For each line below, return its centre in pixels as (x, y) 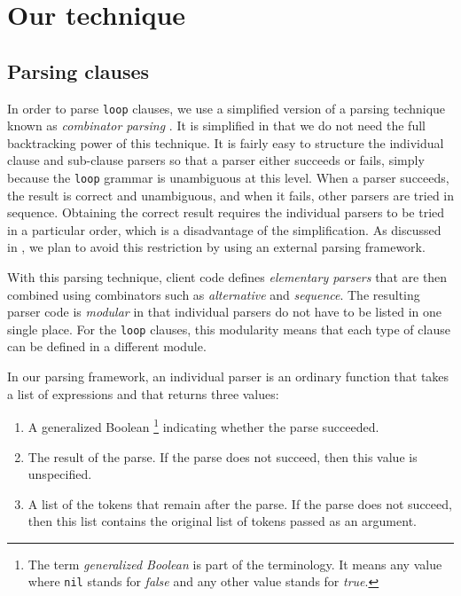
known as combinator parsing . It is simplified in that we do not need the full (216, 125)
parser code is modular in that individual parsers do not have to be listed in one (224, 312)
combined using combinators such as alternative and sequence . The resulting (214, 294)
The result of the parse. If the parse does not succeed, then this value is (223, 456)
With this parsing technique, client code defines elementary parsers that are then (227, 277)
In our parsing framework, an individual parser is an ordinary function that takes (228, 376)
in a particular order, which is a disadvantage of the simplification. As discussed (224, 229)
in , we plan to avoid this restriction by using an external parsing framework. (216, 247)
